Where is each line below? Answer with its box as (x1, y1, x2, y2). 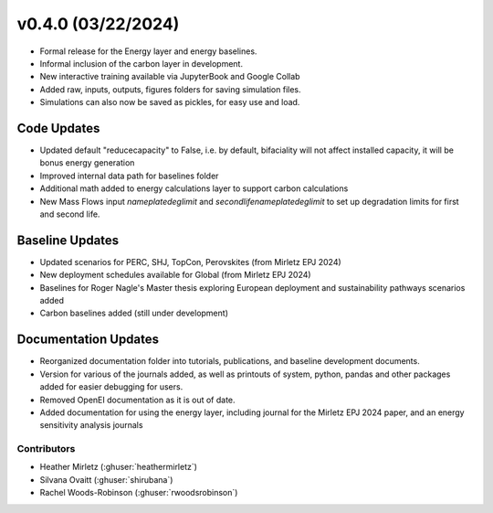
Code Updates (16, 120, 100, 136)
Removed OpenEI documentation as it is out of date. (39, 394, 236, 405)
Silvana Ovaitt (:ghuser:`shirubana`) (39, 474, 173, 485)
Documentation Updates (16, 332, 160, 347)
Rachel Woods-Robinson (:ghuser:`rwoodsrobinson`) (39, 487, 238, 498)
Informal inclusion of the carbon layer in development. (39, 58, 244, 69)
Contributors (16, 443, 76, 455)
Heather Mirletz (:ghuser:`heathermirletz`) (39, 462, 198, 473)
